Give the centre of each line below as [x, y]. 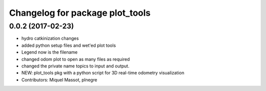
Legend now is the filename [50, 52]
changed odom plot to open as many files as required [76, 59]
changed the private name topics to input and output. [75, 66]
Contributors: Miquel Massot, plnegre [59, 80]
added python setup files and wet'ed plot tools [69, 45]
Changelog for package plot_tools [80, 13]
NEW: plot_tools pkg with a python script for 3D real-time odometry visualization [103, 73]
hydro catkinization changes [50, 38]
